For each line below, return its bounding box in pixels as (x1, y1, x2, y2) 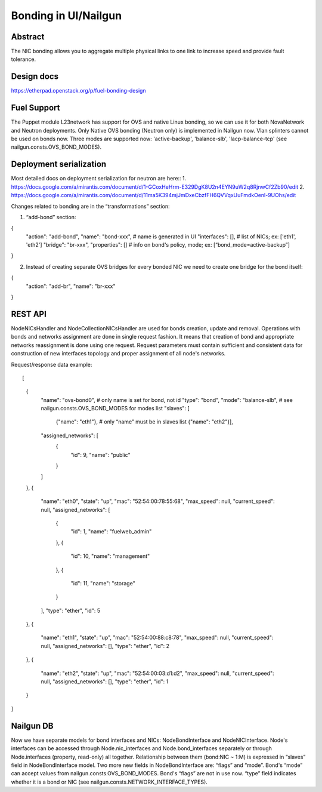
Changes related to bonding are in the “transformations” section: (11, 202, 170, 210)
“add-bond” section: (26, 213, 76, 220)
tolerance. (11, 56, 36, 63)
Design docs (11, 72, 59, 82)
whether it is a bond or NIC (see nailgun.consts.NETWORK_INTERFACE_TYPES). (11, 778, 208, 785)
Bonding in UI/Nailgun (11, 9, 122, 22)
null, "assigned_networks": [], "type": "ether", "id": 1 (41, 678, 169, 685)
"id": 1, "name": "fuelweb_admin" (70, 528, 152, 535)
